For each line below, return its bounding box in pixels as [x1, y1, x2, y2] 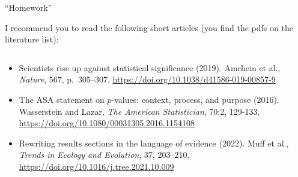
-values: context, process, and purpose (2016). [111, 93, 279, 105]
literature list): [5, 33, 59, 45]
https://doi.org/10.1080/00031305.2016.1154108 [19, 117, 195, 129]
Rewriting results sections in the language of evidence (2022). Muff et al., [19, 136, 289, 149]
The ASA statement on [19, 93, 105, 105]
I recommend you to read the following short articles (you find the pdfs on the [5, 21, 293, 33]
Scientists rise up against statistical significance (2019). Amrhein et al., [19, 61, 281, 74]
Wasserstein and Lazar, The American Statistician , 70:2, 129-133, [19, 105, 260, 117]
